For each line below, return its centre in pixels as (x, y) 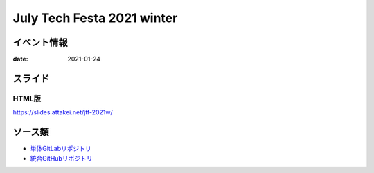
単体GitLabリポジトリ (61, 149)
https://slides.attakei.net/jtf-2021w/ (63, 112)
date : (20, 59)
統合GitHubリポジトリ (61, 158)
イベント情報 (40, 42)
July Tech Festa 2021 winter (95, 18)
